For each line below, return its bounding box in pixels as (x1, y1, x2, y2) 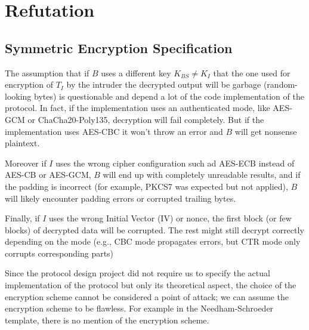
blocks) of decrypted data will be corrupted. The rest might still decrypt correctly (5, 223, 304, 236)
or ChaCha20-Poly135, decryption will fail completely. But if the (27, 113, 264, 125)
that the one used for (213, 66, 291, 79)
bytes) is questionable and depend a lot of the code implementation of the (34, 90, 304, 102)
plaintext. (5, 137, 40, 149)
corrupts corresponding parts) (5, 246, 114, 259)
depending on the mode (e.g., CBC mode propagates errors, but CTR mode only (5, 235, 301, 248)
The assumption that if (5, 66, 89, 79)
